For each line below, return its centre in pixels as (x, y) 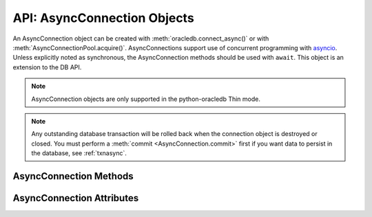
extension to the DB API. (47, 67)
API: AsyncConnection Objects (103, 18)
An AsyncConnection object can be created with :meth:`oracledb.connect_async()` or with (141, 38)
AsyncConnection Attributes (76, 198)
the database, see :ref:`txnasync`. (79, 153)
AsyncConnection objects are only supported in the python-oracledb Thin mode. (146, 99)
